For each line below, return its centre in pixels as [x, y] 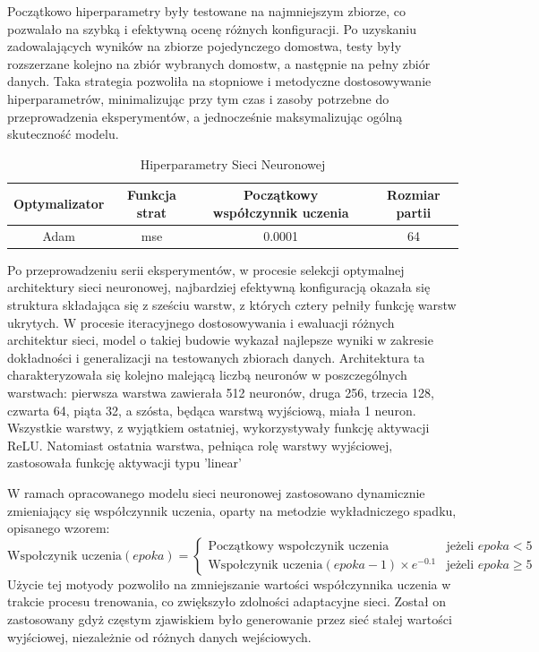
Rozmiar [414, 195]
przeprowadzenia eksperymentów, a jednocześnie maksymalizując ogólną [205, 116]
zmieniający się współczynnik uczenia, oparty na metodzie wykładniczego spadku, [232, 510]
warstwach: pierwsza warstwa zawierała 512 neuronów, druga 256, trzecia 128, [221, 393]
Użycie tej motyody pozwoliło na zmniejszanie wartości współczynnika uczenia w [229, 583]
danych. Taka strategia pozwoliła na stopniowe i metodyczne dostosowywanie [219, 81]
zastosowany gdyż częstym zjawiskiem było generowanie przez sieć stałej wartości [230, 618]
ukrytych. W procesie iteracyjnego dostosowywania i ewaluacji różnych [201, 322]
